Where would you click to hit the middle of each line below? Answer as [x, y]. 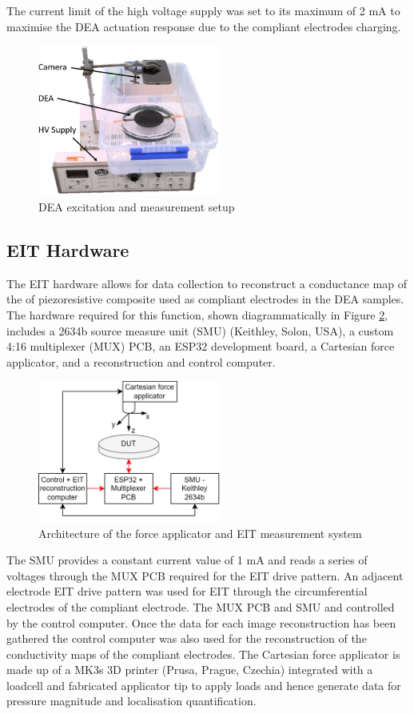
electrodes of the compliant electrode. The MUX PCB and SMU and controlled [201, 606]
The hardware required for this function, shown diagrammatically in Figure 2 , [197, 314]
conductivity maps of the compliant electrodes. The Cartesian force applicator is [203, 654]
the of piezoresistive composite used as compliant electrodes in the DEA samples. [205, 299]
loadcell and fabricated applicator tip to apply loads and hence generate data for [204, 685]
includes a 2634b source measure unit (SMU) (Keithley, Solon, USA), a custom [200, 330]
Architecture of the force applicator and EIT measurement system [200, 533]
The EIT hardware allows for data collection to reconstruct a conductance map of [207, 283]
